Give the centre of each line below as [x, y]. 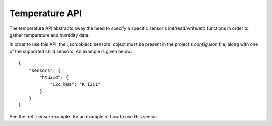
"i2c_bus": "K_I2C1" [75, 84]
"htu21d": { [54, 77]
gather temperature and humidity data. [49, 35]
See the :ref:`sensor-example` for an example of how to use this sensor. [84, 116]
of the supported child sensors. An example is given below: [71, 51]
